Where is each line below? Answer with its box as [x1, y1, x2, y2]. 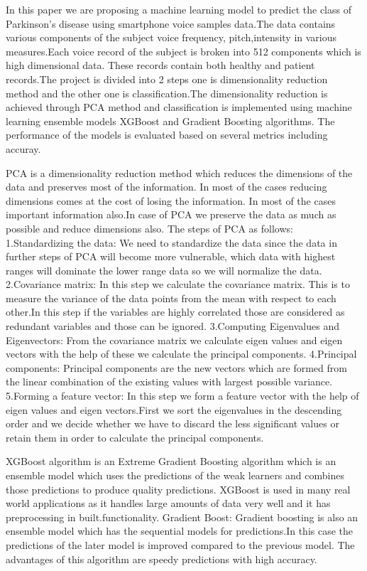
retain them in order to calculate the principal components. [6, 429, 264, 444]
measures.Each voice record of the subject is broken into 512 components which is [6, 43, 361, 58]
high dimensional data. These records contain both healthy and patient [6, 58, 315, 73]
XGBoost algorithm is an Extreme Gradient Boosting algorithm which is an [6, 454, 336, 469]
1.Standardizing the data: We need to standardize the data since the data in [6, 235, 337, 250]
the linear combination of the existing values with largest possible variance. [6, 374, 333, 389]
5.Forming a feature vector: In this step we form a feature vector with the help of [6, 388, 359, 403]
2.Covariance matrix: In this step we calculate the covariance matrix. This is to [6, 277, 350, 292]
